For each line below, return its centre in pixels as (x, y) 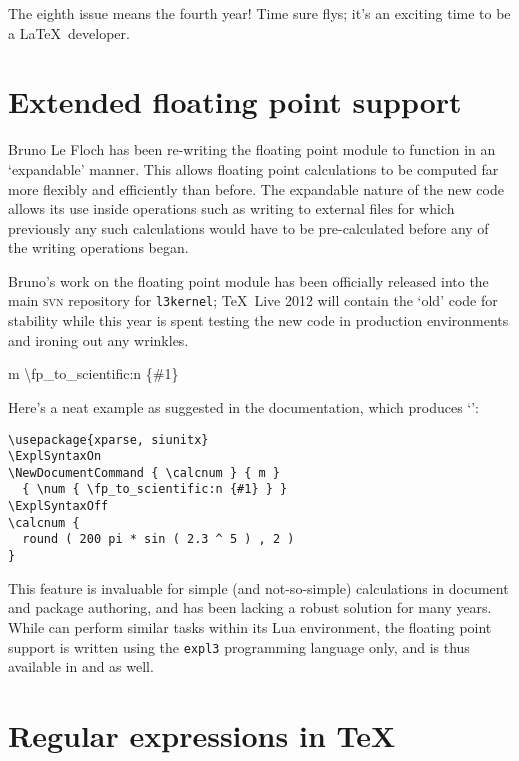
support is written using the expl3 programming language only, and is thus (239, 646)
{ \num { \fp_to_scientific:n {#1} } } (155, 489)
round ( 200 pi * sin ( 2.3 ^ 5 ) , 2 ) (158, 539)
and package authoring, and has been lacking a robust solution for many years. (250, 607)
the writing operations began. (98, 247)
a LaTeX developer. (69, 32)
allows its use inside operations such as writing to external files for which (231, 208)
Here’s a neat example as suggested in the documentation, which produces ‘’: (243, 406)
